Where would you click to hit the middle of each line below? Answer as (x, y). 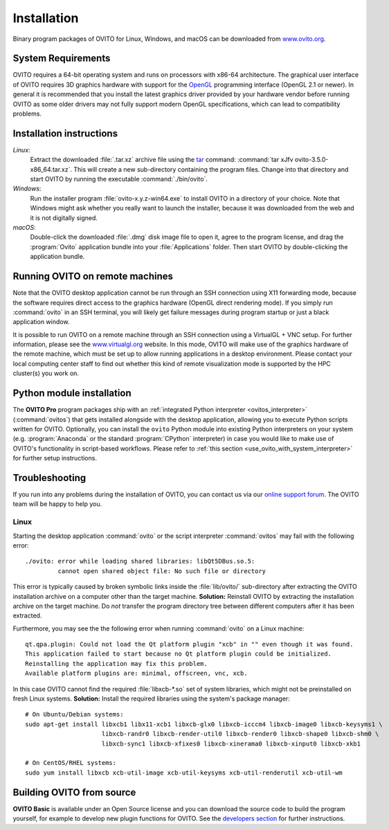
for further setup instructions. (55, 458)
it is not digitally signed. (64, 217)
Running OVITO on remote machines (93, 277)
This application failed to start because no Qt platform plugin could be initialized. (179, 654)
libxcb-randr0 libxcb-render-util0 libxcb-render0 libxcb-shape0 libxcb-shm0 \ (240, 734)
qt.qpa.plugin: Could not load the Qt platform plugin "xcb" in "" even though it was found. (189, 644)
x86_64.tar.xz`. (51, 169)
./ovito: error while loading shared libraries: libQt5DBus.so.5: (140, 561)
